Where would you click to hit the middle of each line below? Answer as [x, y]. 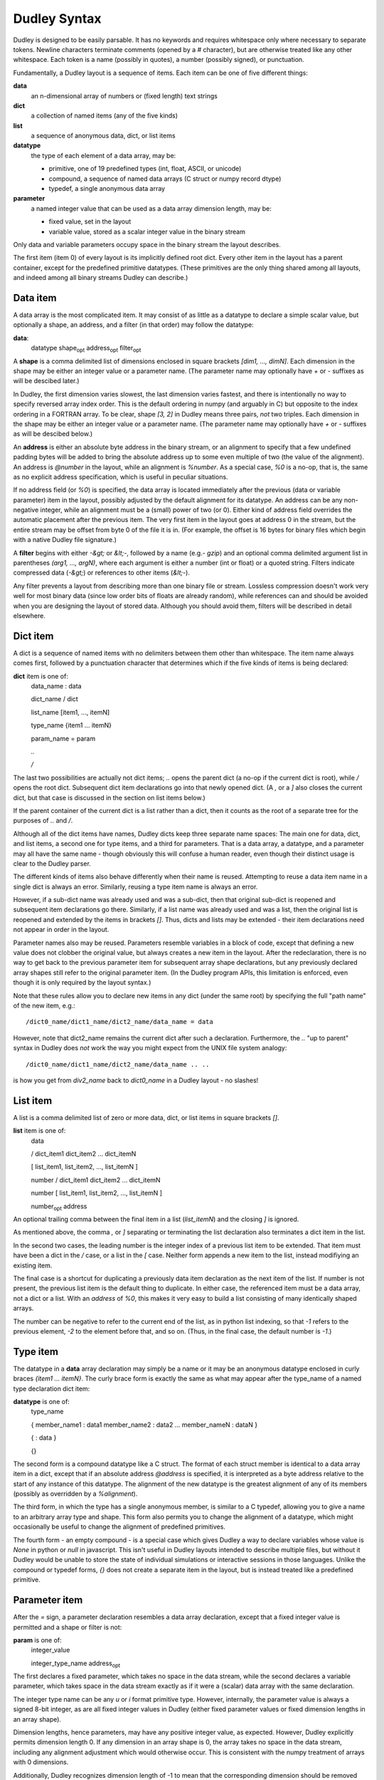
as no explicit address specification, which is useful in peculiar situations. [121, 476]
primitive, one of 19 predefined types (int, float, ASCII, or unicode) [145, 169]
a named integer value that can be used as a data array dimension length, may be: [151, 208]
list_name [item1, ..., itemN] [70, 712]
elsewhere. [29, 615]
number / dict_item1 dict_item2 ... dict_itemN [96, 1180]
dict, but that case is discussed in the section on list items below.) [109, 797]
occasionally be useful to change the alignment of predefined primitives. [119, 1527]
